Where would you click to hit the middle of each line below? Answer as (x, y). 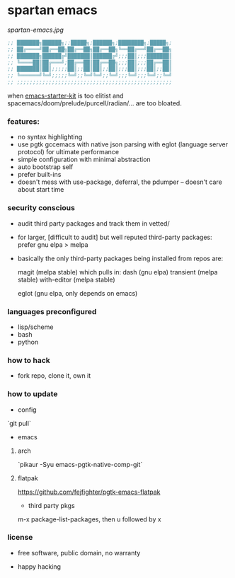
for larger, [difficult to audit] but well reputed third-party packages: (115, 237)
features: (24, 121)
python (28, 342)
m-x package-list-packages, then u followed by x (89, 519)
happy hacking (39, 566)
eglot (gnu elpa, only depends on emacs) (78, 293)
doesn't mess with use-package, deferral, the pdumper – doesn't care (120, 182)
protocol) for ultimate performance (68, 152)
